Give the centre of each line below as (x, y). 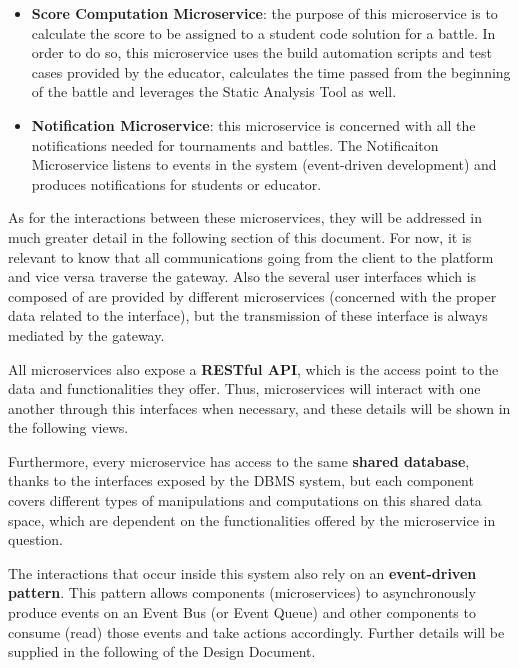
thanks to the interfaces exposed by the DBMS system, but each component (241, 480)
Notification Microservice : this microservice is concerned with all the (253, 124)
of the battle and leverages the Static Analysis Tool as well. (214, 91)
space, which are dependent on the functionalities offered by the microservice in (252, 519)
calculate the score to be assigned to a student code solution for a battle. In (263, 32)
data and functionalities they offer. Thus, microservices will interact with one (244, 388)
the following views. (68, 427)
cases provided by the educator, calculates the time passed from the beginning (271, 71)
